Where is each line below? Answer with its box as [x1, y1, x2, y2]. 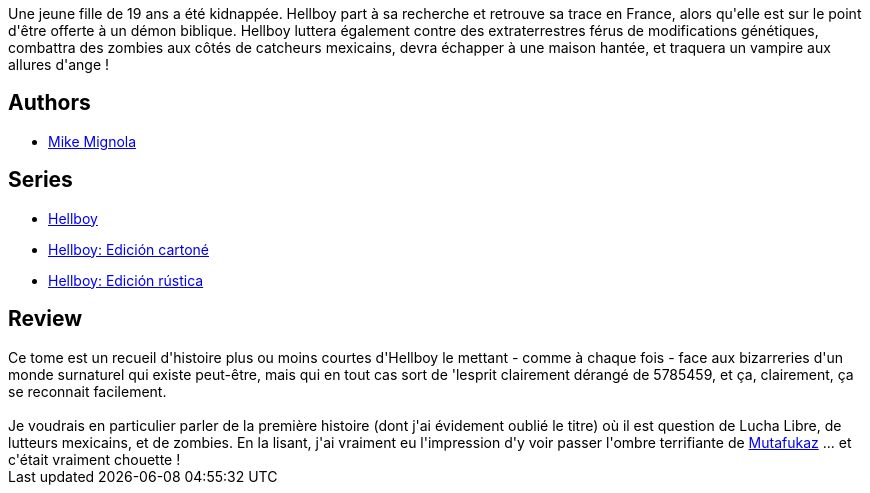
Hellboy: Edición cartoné [48, 240, 210, 258]
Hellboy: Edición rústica [48, 271, 204, 289]
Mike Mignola [48, 132, 137, 150]
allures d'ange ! [8, 56, 110, 73]
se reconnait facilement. [8, 382, 167, 400]
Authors [8, 90, 91, 116]
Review [8, 306, 83, 332]
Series [8, 167, 73, 193]
